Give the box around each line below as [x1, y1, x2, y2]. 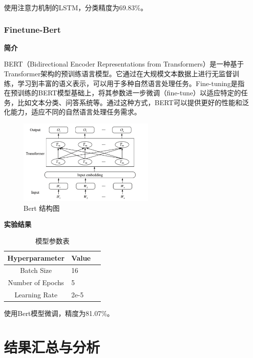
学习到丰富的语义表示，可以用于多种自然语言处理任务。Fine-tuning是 [17, 78, 238, 88]
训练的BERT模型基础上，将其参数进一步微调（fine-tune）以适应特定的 [17, 88, 241, 98]
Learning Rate [14, 290, 58, 300]
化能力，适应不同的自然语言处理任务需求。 [4, 107, 141, 117]
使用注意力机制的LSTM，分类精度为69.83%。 [4, 2, 148, 12]
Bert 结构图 [23, 202, 60, 213]
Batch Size [20, 265, 52, 275]
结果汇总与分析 [4, 337, 100, 357]
